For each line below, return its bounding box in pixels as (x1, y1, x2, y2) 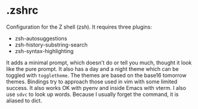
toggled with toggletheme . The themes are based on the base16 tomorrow (6, 71, 187, 79)
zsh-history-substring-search (14, 41, 88, 48)
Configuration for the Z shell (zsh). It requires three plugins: (6, 23, 152, 30)
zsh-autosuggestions (14, 35, 67, 42)
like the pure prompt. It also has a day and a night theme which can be (6, 65, 179, 72)
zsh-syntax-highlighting (14, 47, 74, 54)
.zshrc (6, 4, 39, 17)
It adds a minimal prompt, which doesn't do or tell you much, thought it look (6, 59, 192, 66)
